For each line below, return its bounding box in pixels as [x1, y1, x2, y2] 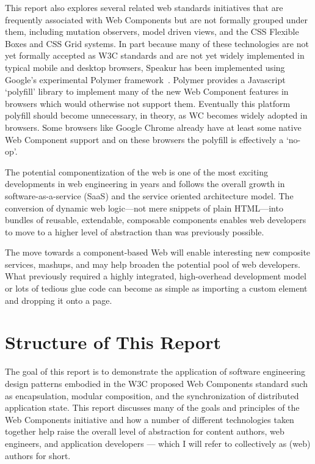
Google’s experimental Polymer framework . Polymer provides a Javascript [5, 73, 286, 86]
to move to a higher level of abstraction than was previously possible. [5, 225, 264, 238]
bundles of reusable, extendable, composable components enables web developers [5, 213, 306, 226]
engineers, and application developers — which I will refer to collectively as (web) [5, 436, 311, 449]
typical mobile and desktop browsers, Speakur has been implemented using [5, 61, 285, 73]
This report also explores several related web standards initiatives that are [5, 1, 283, 13]
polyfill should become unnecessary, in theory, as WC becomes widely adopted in [5, 109, 308, 122]
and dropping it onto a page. [5, 293, 112, 306]
